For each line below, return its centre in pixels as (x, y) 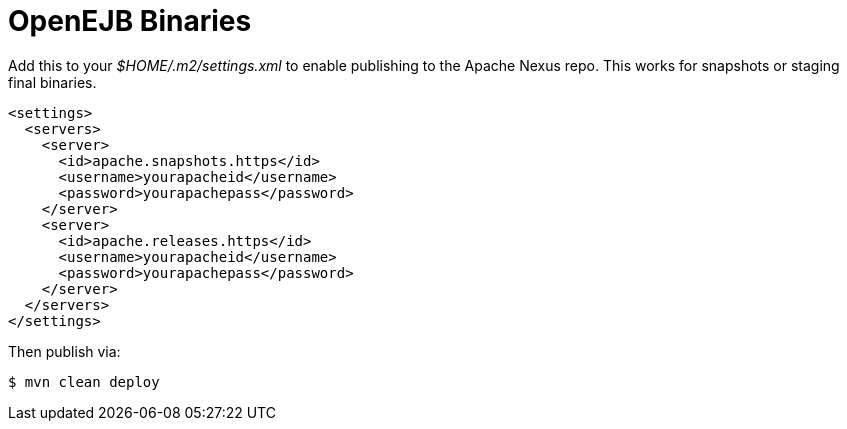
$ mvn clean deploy (84, 381)
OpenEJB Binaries (130, 21)
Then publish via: (64, 351)
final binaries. (52, 82)
